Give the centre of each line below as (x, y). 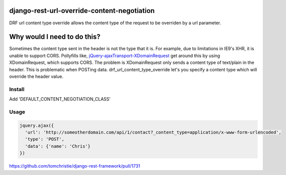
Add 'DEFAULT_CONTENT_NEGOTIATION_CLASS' (60, 99)
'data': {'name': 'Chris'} (58, 146)
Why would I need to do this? (55, 37)
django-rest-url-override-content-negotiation (82, 11)
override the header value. (36, 76)
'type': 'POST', (45, 139)
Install (17, 89)
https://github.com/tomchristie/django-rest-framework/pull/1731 (75, 166)
